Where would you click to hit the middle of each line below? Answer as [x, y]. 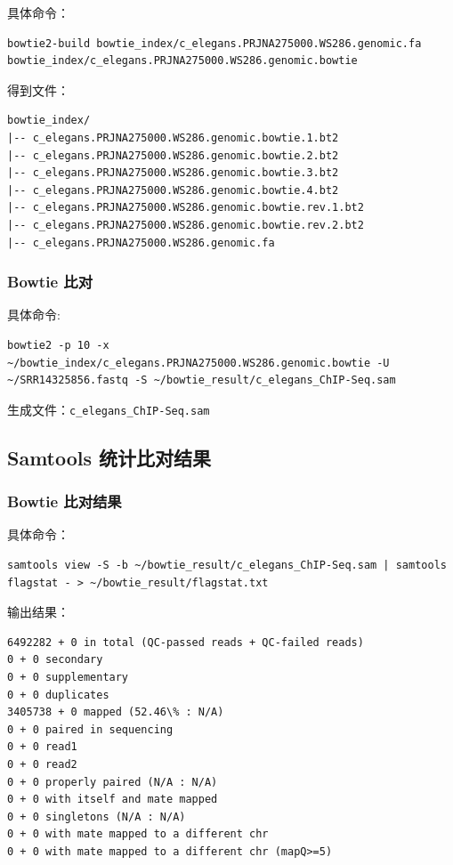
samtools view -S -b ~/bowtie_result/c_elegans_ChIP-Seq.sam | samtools [227, 565]
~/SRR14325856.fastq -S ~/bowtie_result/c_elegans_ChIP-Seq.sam [202, 380]
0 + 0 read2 [42, 764]
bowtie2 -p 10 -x [58, 345]
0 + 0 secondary [55, 660]
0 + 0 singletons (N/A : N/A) [97, 816]
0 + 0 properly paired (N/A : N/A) [113, 782]
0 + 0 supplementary [68, 677]
